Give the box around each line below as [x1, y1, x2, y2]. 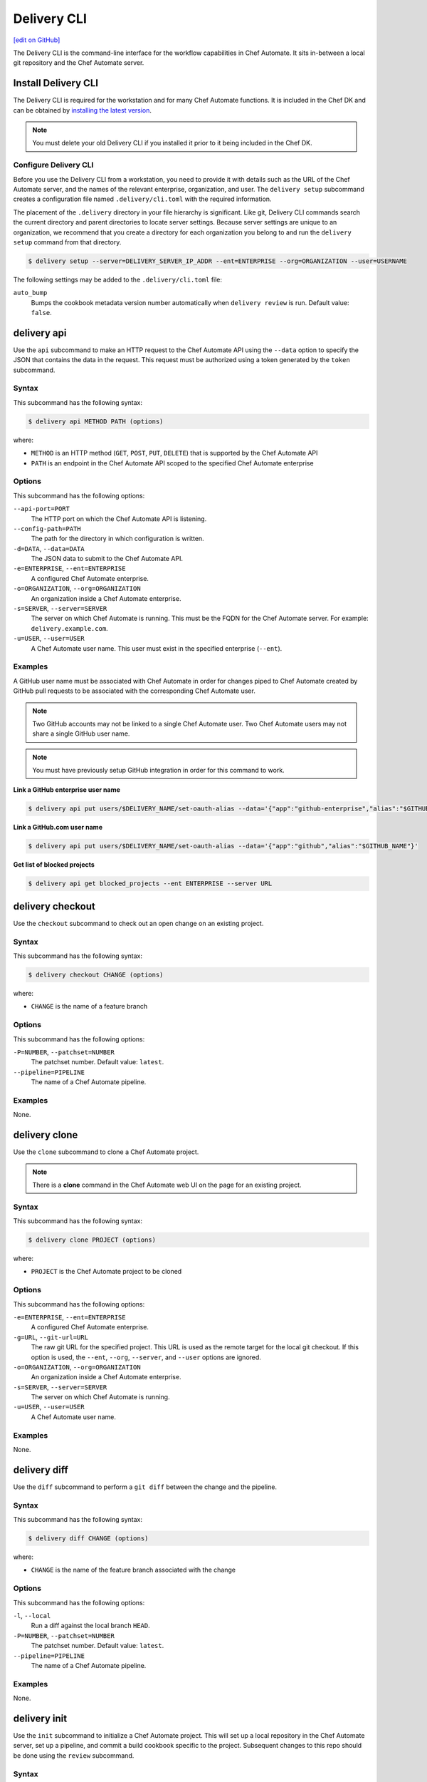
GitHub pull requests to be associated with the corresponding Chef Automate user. [13, 686, 255, 695]
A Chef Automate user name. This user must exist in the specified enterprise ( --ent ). [31, 644, 283, 652]
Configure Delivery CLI [13, 160, 94, 170]
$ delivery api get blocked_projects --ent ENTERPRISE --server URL [28, 880, 273, 887]
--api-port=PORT [13, 505, 70, 513]
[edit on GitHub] [13, 36, 60, 44]
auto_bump [13, 289, 48, 297]
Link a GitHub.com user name [13, 823, 103, 832]
